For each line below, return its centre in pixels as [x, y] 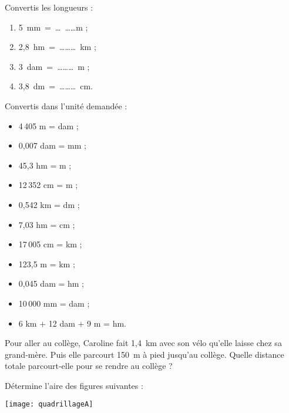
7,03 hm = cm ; [47, 224]
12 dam [62, 323]
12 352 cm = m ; [48, 185]
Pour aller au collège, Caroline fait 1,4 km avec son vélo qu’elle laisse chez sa [143, 343]
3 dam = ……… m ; [54, 66]
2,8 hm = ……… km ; [57, 47]
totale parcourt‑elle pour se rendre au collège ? [89, 366]
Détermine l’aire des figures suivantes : [74, 385]
